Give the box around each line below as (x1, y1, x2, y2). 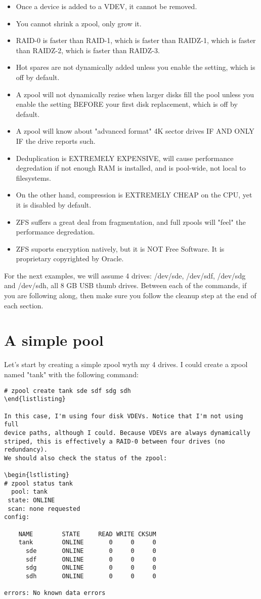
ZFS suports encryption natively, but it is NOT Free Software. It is (16, 243, 225, 254)
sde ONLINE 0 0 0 (25, 547, 156, 555)
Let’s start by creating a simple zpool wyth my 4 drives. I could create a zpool (4, 359, 248, 370)
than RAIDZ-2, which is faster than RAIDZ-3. (16, 45, 160, 55)
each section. (4, 300, 43, 310)
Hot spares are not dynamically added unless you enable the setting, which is (16, 62, 255, 72)
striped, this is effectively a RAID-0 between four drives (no (4, 437, 225, 445)
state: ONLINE (8, 497, 55, 504)
